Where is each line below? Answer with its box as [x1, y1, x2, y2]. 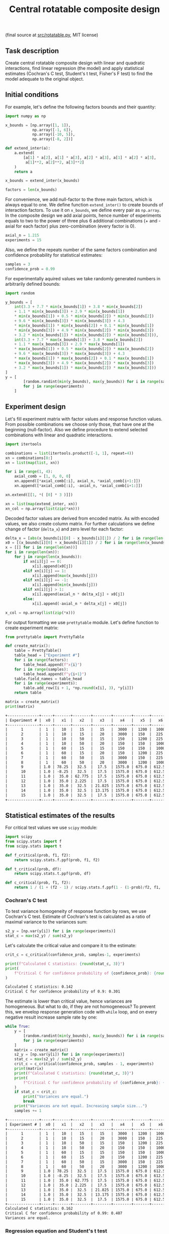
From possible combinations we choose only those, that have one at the [5, 421, 154, 427]
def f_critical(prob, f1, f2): [5, 853, 71, 858]
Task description [5, 46, 59, 55]
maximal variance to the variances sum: [5, 919, 88, 925]
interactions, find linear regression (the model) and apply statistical [5, 65, 144, 71]
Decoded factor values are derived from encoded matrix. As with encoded [5, 515, 159, 521]
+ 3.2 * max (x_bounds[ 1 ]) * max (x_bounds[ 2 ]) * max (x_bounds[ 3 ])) [14, 365, 156, 370]
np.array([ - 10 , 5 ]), [32, 132, 75, 137]
